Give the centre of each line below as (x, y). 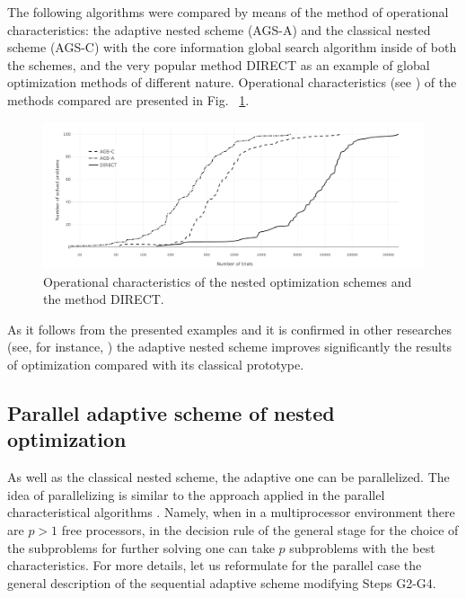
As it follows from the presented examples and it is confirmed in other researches (229, 329)
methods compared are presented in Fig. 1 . (128, 99)
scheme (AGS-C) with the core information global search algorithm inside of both (232, 47)
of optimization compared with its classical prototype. (156, 365)
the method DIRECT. (104, 299)
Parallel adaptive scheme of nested (171, 413)
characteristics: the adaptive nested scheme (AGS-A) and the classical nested (219, 29)
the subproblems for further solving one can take (141, 547)
